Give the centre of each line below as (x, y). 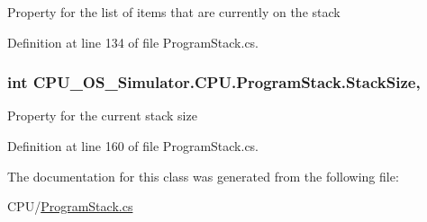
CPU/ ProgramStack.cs (70, 206)
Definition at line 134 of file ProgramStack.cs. (133, 42)
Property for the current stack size (102, 115)
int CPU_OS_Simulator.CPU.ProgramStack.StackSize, (214, 82)
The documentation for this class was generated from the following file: (203, 176)
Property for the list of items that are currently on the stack (174, 12)
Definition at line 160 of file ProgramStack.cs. (133, 146)
